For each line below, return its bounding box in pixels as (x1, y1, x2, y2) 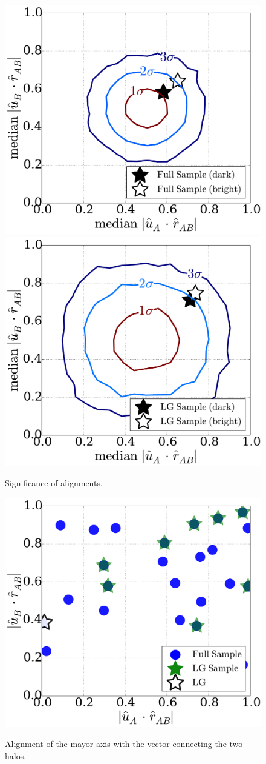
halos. (5, 749, 27, 762)
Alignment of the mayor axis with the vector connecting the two (5, 737, 243, 750)
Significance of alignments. (5, 477, 103, 489)
